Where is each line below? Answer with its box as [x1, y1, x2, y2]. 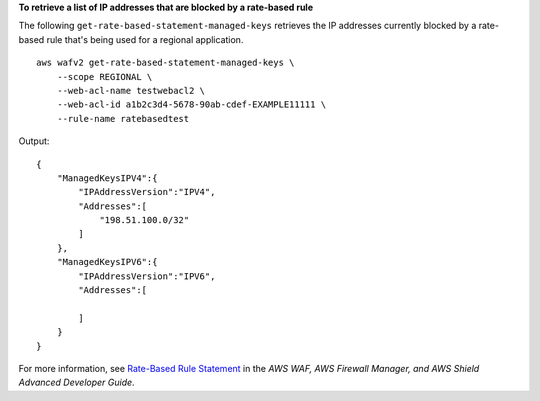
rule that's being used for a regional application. [46, 33, 244, 45]
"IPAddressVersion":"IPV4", [78, 186, 216, 198]
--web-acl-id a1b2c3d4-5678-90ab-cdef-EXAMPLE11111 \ [56, 99, 327, 110]
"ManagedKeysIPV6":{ [56, 256, 158, 268]
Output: [18, 135, 50, 147]
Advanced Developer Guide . [18, 376, 135, 389]
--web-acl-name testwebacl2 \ [56, 85, 205, 96]
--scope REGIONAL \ [56, 71, 153, 82]
